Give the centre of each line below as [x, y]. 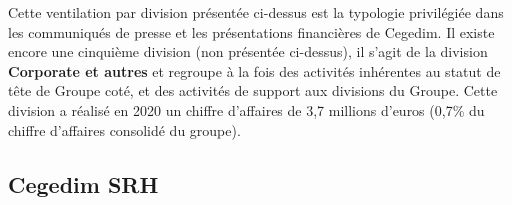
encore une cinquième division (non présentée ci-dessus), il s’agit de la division [248, 51]
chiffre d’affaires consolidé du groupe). [124, 129]
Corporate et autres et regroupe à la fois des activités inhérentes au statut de [254, 70]
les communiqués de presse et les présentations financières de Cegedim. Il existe [251, 31]
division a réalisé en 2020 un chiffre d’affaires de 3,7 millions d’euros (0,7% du [246, 109]
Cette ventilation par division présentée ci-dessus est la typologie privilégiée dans [256, 12]
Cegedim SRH [83, 183]
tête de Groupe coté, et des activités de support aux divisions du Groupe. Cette [253, 90]
